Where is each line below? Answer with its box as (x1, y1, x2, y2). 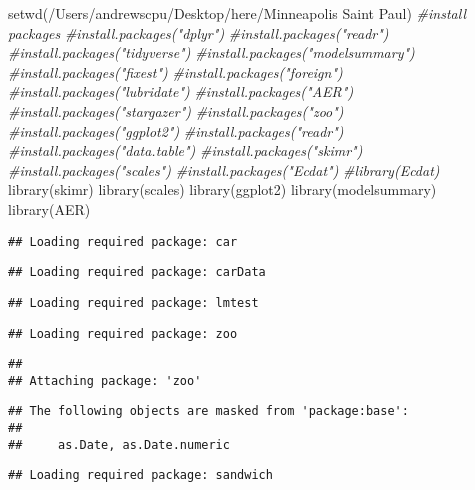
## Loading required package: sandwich (8, 468, 273, 483)
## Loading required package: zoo (8, 326, 238, 341)
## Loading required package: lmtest (8, 295, 259, 310)
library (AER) (8, 198, 91, 219)
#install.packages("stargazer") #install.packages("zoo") (8, 100, 344, 121)
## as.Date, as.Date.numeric (8, 437, 230, 452)
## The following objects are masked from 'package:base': (8, 404, 409, 419)
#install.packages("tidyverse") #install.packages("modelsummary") (8, 42, 415, 63)
